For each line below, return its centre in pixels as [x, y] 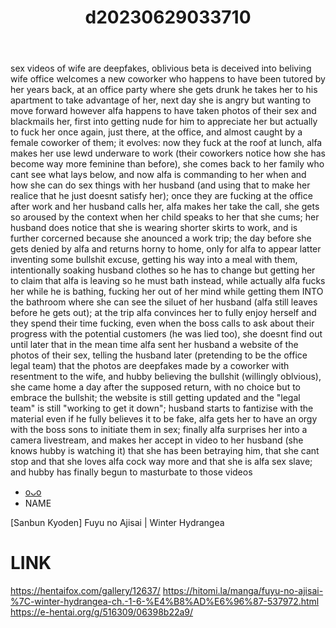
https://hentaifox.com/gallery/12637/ [85, 591]
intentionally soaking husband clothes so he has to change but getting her [163, 270]
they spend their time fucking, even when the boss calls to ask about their [162, 323]
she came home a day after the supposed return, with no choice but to [156, 387]
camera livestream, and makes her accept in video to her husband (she [157, 440]
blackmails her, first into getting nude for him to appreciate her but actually [164, 122]
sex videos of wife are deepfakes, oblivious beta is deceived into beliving [161, 68]
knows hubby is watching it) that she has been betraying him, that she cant [165, 451]
